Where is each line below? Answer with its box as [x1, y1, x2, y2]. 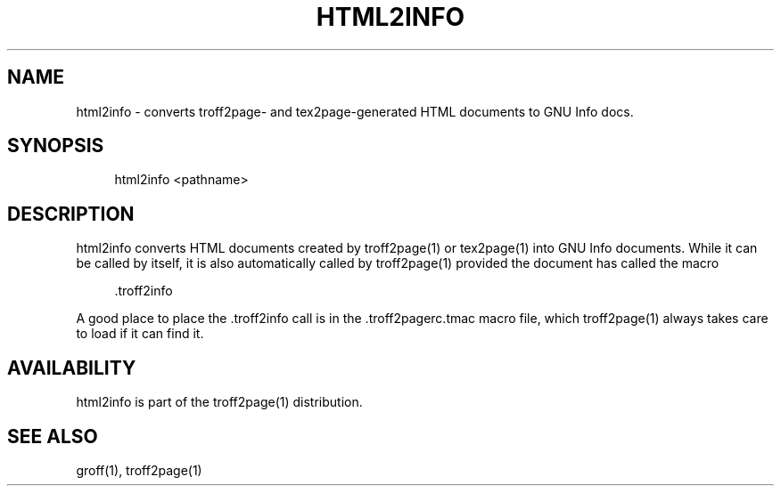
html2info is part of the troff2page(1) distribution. [76, 394, 363, 410]
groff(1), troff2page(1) [76, 462, 202, 478]
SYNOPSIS [7, 134, 104, 158]
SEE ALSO [7, 424, 98, 448]
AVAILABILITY [7, 356, 136, 379]
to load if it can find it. [76, 326, 204, 342]
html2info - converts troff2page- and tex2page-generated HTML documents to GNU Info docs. [76, 103, 634, 119]
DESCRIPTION [7, 202, 135, 225]
